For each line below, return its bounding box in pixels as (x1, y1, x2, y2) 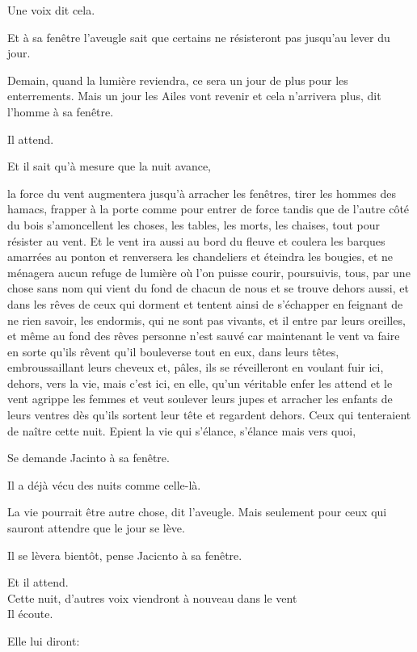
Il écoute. (7, 605, 53, 622)
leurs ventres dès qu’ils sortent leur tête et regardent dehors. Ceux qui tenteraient (7, 406, 411, 423)
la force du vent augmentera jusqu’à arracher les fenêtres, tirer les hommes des (7, 184, 396, 201)
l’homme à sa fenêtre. (7, 103, 114, 120)
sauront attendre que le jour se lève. (7, 519, 185, 536)
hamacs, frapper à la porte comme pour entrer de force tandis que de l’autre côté (7, 200, 410, 217)
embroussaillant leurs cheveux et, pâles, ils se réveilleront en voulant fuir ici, (7, 359, 384, 376)
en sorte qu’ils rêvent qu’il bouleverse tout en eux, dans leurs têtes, (7, 343, 339, 360)
